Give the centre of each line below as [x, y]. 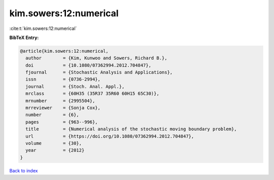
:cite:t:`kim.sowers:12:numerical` [43, 28]
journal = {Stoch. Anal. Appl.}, [75, 86]
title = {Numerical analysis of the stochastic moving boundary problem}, [131, 129]
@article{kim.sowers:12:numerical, [64, 51]
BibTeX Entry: [24, 38]
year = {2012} [55, 150]
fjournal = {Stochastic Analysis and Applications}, [99, 73]
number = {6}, [53, 115]
